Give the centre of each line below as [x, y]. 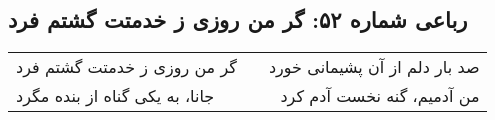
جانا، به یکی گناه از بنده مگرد [115, 96]
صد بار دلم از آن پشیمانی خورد [374, 67]
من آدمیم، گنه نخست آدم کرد [380, 96]
